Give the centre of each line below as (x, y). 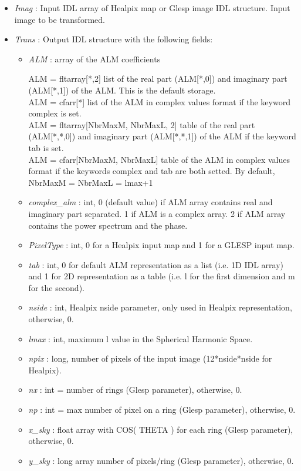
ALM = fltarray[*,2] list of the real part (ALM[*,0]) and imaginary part (158, 78)
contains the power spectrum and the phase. (108, 225)
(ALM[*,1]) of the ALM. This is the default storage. (122, 90)
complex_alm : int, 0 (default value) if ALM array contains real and (150, 202)
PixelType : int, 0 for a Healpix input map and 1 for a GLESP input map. (161, 245)
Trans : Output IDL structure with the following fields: (114, 39)
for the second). (56, 287)
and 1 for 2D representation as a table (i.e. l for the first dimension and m (162, 276)
